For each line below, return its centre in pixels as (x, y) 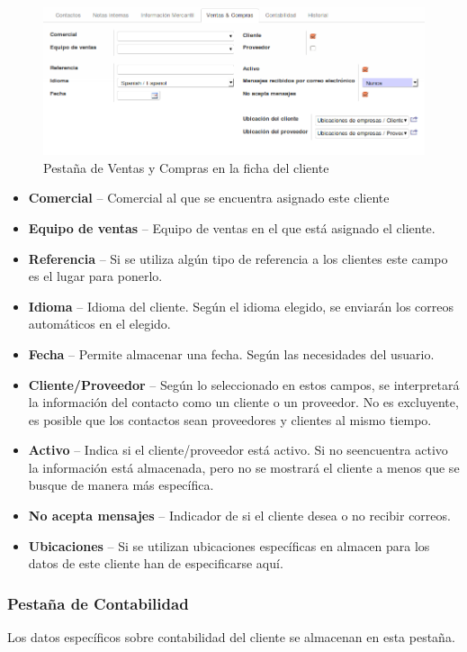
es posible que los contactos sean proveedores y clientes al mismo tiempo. (230, 419)
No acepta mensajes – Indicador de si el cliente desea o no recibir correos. (239, 516)
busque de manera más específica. (121, 485)
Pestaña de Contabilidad (98, 603)
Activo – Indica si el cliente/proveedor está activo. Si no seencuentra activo (238, 450)
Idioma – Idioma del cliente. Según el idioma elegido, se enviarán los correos (241, 306)
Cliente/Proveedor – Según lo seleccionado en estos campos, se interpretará (244, 384)
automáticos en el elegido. (99, 324)
